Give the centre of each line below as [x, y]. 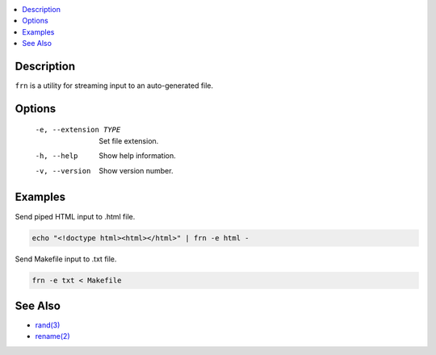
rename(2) [52, 336]
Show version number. [136, 170]
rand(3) [48, 325]
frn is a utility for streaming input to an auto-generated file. [114, 86]
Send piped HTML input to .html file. [75, 216]
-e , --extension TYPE [78, 130]
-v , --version [63, 171]
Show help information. [138, 156]
